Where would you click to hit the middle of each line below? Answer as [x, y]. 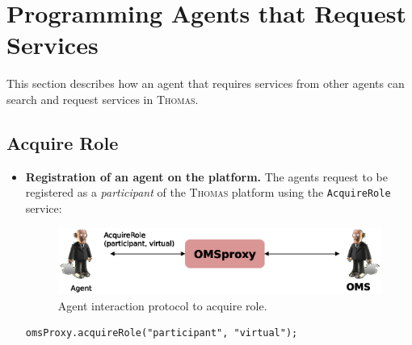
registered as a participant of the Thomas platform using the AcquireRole [208, 192]
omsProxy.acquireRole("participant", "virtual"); [162, 333]
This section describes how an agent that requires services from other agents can [206, 83]
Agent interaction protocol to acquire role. [162, 305]
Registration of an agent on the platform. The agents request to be [206, 176]
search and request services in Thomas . [103, 99]
